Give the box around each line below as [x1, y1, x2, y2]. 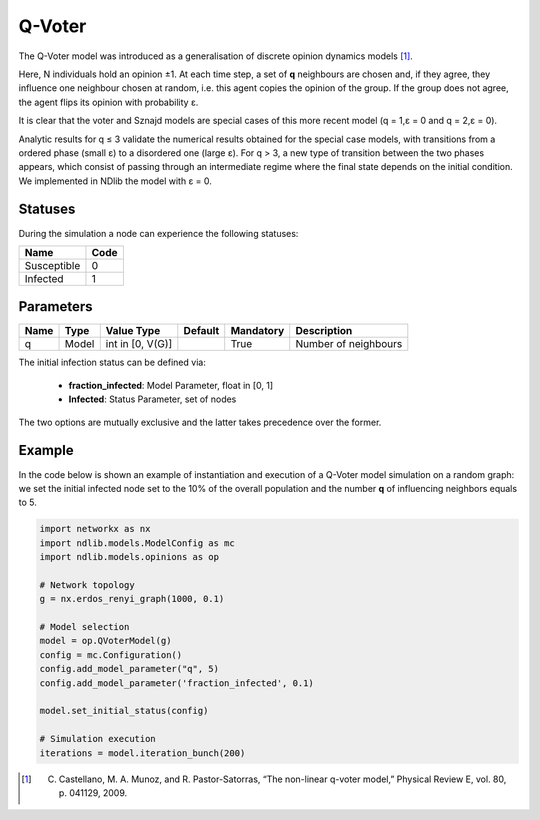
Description [295, 324, 353, 338]
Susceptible [24, 258, 81, 272]
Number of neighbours [295, 337, 403, 351]
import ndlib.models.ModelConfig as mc [39, 537, 235, 549]
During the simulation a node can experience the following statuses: [18, 227, 299, 239]
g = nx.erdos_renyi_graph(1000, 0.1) [39, 593, 225, 605]
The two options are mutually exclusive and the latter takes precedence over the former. [18, 416, 382, 428]
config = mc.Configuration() [39, 649, 183, 660]
